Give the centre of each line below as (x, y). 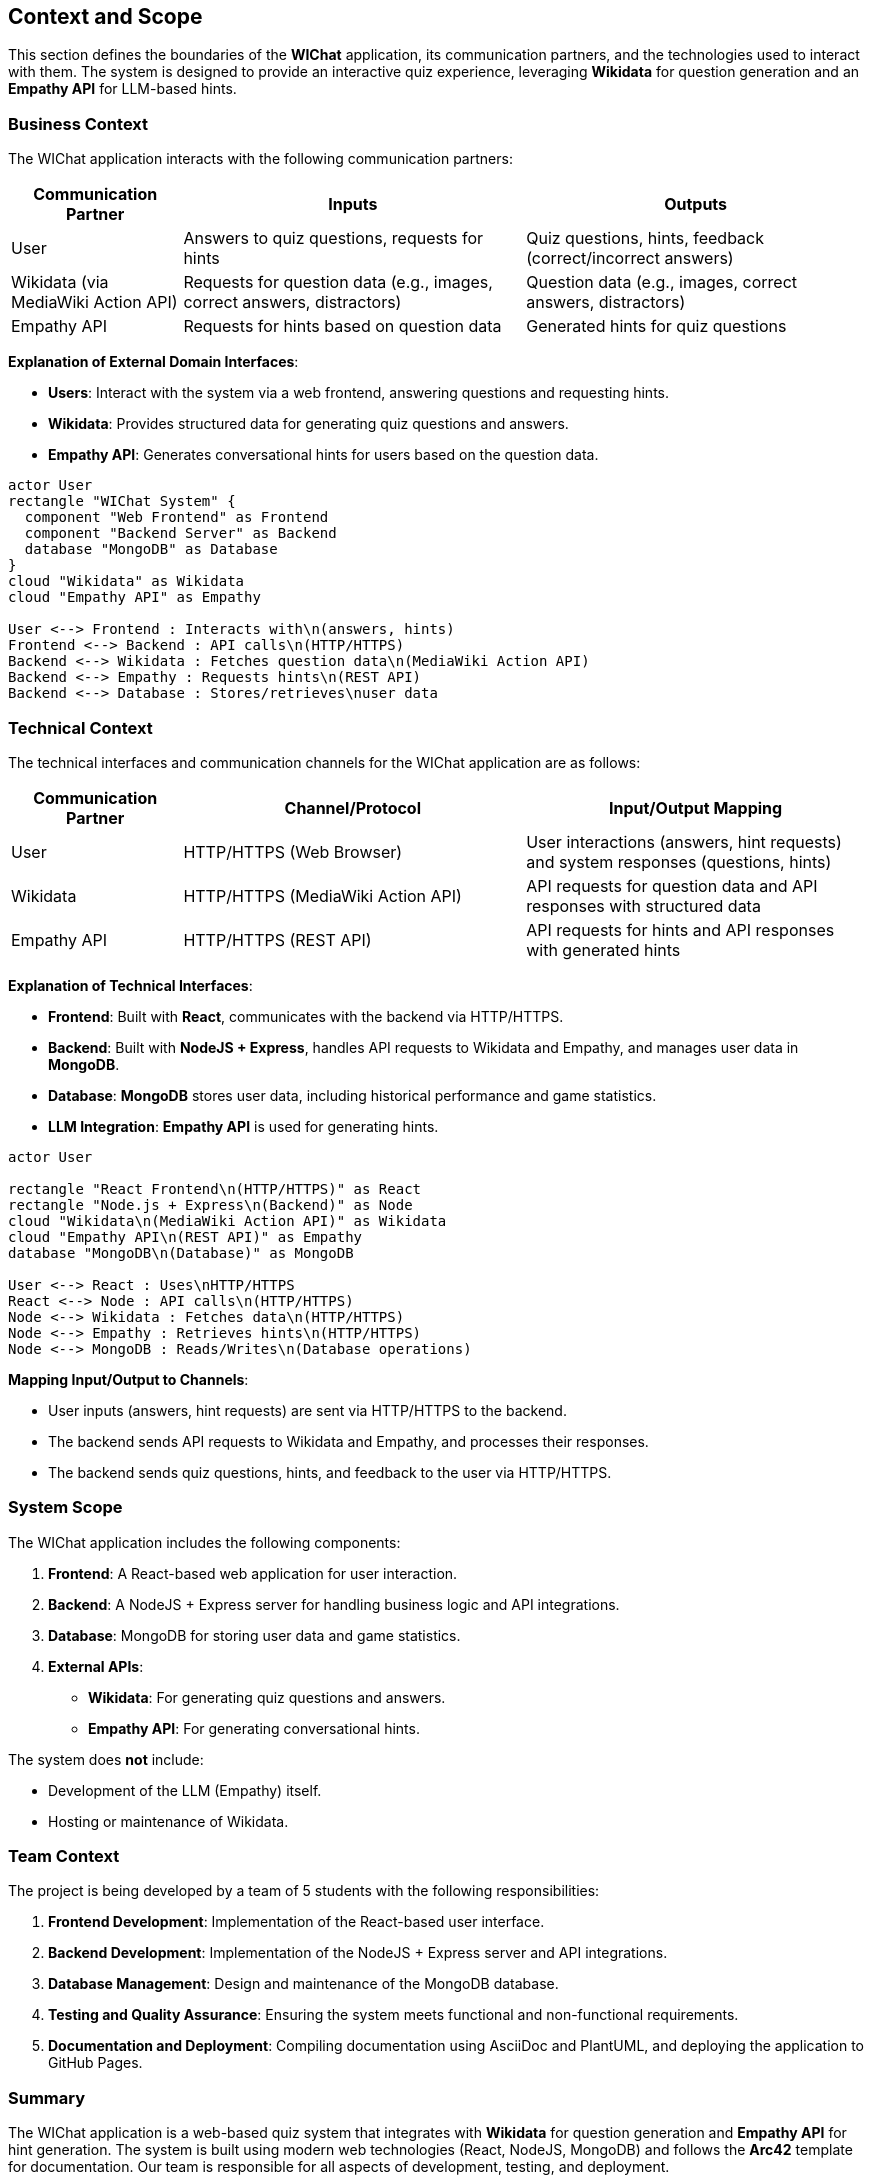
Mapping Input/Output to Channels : (128, 1379)
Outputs (696, 204)
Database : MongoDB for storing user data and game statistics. (254, 1635)
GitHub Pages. (95, 2063)
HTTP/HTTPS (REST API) (277, 939)
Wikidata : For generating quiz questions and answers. (267, 1697)
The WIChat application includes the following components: (204, 1542)
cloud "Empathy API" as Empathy (134, 597)
